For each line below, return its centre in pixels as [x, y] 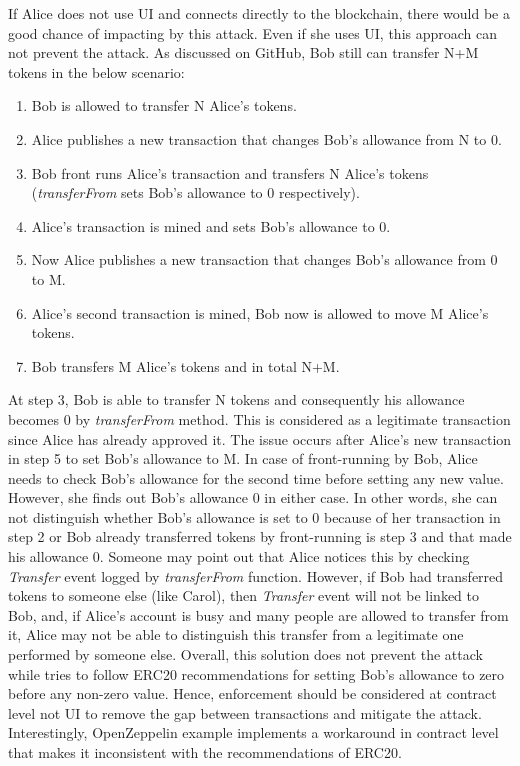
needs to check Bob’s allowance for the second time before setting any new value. [256, 477]
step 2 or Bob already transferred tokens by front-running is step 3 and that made [260, 536]
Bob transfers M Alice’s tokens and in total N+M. [185, 365]
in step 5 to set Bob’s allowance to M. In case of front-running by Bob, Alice [243, 458]
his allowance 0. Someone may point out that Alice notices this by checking [239, 556]
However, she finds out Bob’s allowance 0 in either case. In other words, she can [253, 497]
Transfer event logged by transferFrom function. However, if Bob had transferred [256, 575]
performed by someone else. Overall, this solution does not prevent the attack [245, 654]
